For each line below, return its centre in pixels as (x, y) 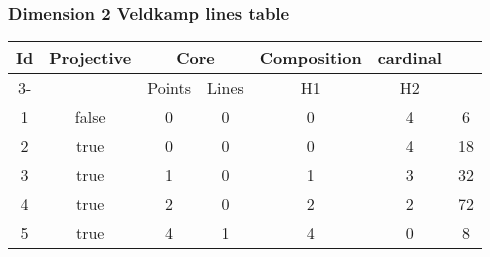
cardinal (409, 58)
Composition (310, 58)
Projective (90, 58)
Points (169, 88)
